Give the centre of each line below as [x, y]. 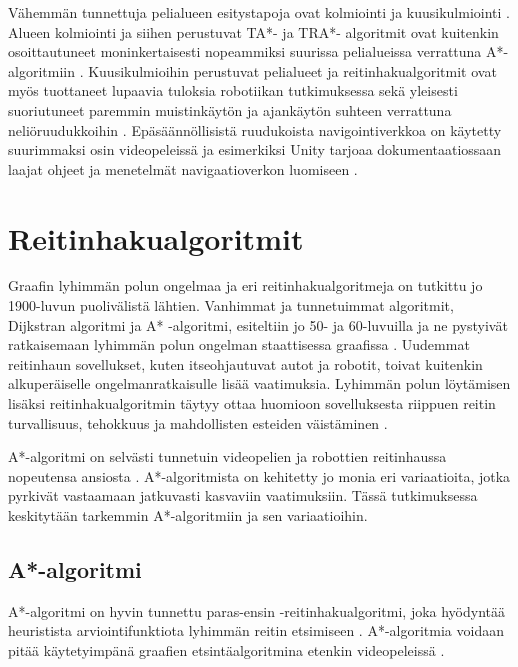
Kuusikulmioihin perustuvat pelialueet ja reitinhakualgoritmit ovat [292, 70]
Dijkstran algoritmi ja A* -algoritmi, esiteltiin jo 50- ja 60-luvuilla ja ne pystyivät [258, 324]
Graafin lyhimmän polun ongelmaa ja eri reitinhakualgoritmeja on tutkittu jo [245, 285]
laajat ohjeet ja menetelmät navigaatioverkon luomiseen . [183, 168]
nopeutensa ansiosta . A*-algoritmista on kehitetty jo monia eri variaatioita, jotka [259, 475]
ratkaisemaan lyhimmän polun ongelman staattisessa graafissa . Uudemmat [239, 344]
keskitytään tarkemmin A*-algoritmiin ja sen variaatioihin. [188, 515]
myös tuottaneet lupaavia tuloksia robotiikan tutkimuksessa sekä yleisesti [233, 90]
